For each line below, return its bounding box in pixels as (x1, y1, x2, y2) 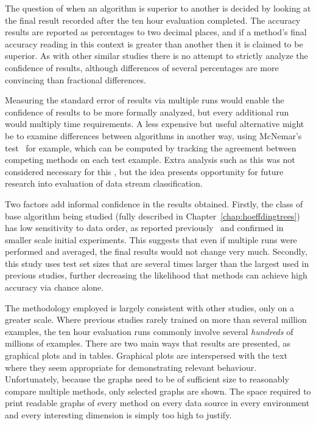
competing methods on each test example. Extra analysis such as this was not (5, 153, 295, 166)
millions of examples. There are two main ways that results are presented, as (5, 337, 290, 350)
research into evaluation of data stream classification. (5, 177, 203, 190)
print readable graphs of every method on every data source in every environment (5, 396, 310, 409)
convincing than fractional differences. (5, 73, 146, 86)
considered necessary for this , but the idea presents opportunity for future (5, 165, 284, 178)
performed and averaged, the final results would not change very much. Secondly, (5, 245, 307, 258)
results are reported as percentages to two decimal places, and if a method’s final (5, 26, 307, 38)
